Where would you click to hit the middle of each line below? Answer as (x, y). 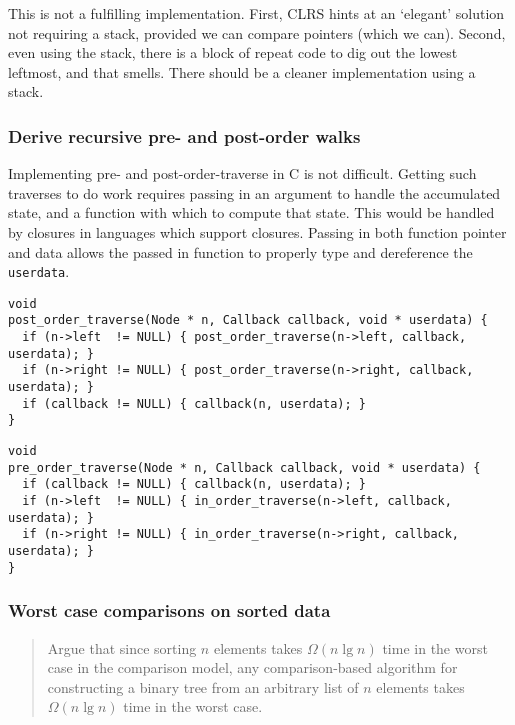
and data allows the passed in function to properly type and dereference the (240, 251)
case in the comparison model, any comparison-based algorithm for (252, 667)
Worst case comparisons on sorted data (169, 610)
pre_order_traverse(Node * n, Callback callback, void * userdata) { (244, 467)
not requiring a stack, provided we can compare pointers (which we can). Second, (257, 32)
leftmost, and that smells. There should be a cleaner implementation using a (242, 71)
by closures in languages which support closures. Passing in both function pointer (257, 231)
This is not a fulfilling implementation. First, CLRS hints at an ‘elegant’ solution (256, 13)
